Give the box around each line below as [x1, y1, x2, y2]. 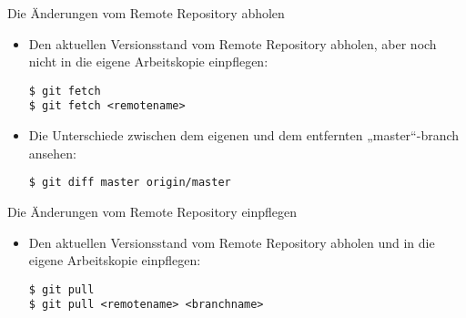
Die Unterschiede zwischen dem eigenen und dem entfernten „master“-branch [28, 126, 460, 145]
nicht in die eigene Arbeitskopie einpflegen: [28, 52, 268, 71]
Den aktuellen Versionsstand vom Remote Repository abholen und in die [28, 232, 435, 251]
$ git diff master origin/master [28, 176, 231, 190]
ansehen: [28, 143, 76, 162]
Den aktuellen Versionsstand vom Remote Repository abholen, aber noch [28, 34, 437, 53]
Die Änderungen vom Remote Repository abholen [7, 4, 285, 22]
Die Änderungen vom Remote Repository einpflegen [7, 201, 298, 221]
